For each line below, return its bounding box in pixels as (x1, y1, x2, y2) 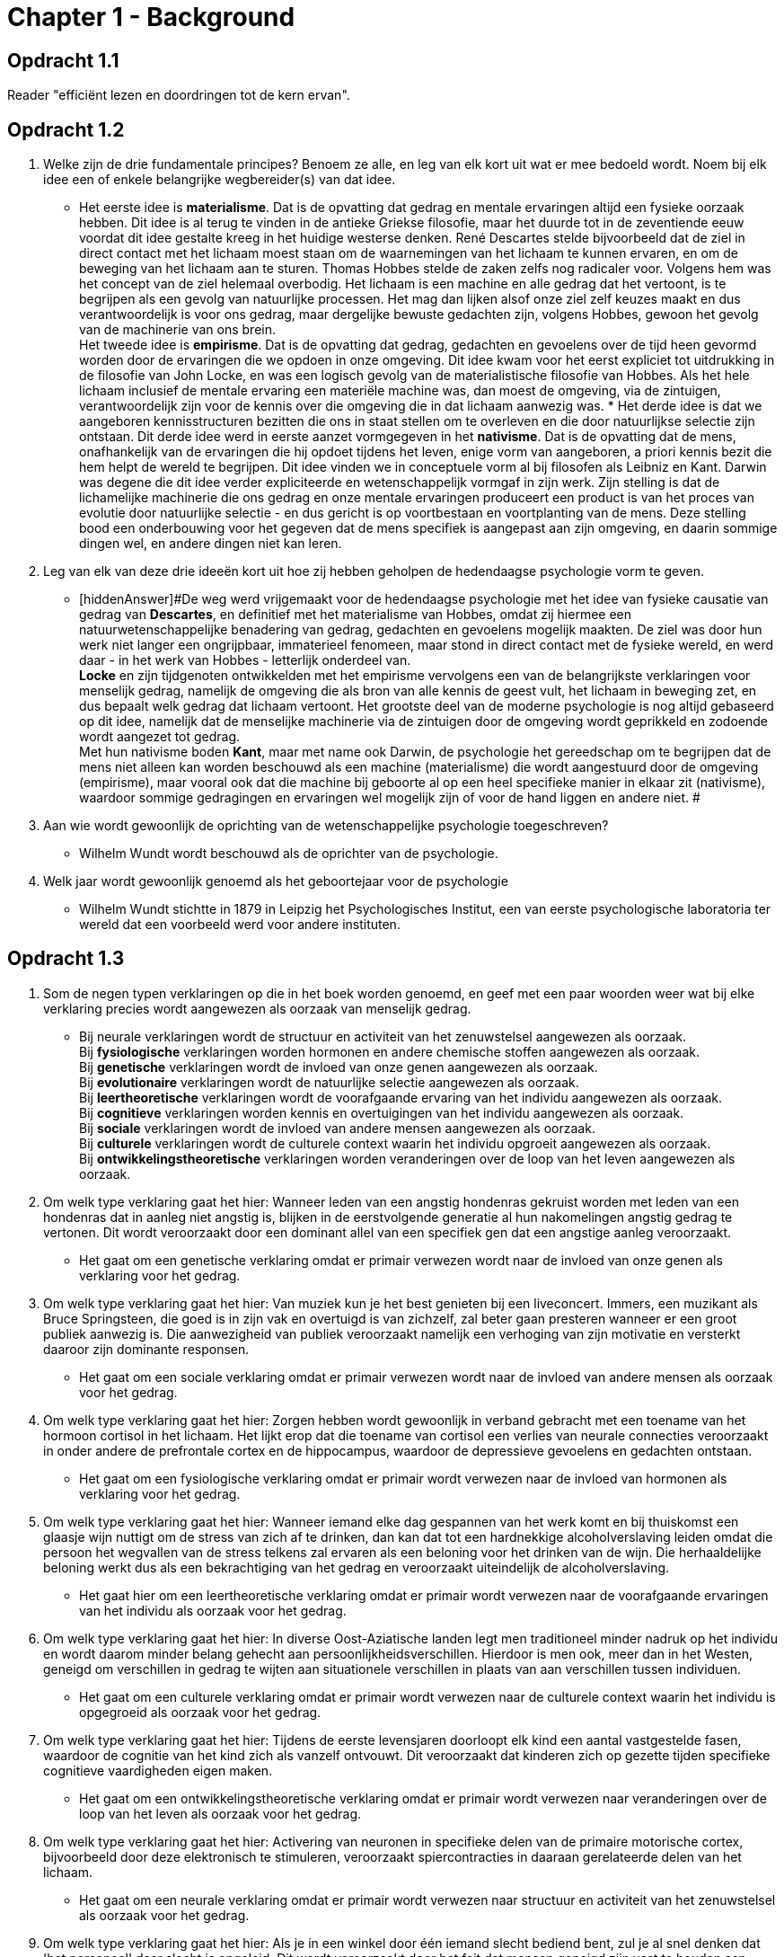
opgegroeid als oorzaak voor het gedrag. (79, 1704, 322, 1720)
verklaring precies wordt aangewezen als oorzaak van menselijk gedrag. (43, 1000, 471, 1016)
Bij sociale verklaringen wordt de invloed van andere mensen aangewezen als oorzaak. (79, 1120, 595, 1136)
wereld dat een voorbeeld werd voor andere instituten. (79, 917, 401, 933)
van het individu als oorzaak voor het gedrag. (79, 1602, 347, 1618)
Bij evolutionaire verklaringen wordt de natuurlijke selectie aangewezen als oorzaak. (79, 1074, 579, 1090)
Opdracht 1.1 (7, 49, 119, 72)
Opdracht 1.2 (7, 118, 125, 141)
